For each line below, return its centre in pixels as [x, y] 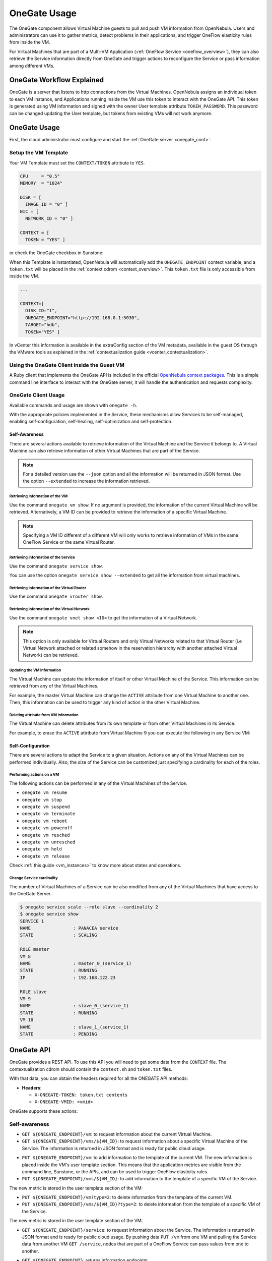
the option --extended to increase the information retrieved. [86, 481]
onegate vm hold [42, 849]
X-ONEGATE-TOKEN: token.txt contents [81, 1095]
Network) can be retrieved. [51, 655]
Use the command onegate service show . [56, 566]
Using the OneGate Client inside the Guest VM [67, 365]
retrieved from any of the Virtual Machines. [54, 686]
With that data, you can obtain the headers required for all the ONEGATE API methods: [99, 1078]
